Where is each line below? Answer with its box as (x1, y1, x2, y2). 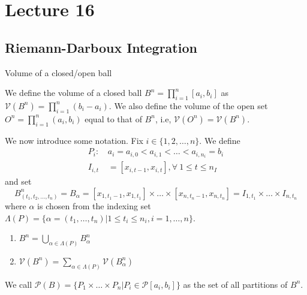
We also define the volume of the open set (114, 99, 268, 112)
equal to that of (85, 112, 142, 125)
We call (5, 278, 32, 290)
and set (5, 175, 32, 188)
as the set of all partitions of (183, 278, 288, 290)
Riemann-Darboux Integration (5, 38, 197, 56)
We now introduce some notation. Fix (5, 134, 143, 146)
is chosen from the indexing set (37, 199, 151, 212)
